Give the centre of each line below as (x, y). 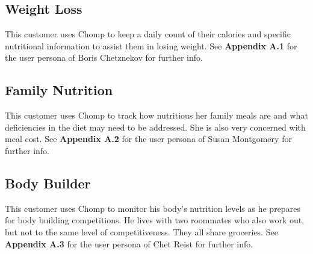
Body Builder (48, 183)
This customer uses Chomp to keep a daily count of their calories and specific (148, 34)
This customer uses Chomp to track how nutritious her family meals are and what (156, 115)
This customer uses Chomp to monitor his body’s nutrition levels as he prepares (153, 208)
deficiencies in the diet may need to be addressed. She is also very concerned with (155, 127)
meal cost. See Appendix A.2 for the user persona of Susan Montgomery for (148, 139)
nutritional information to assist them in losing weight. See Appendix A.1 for (151, 45)
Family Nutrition (59, 90)
